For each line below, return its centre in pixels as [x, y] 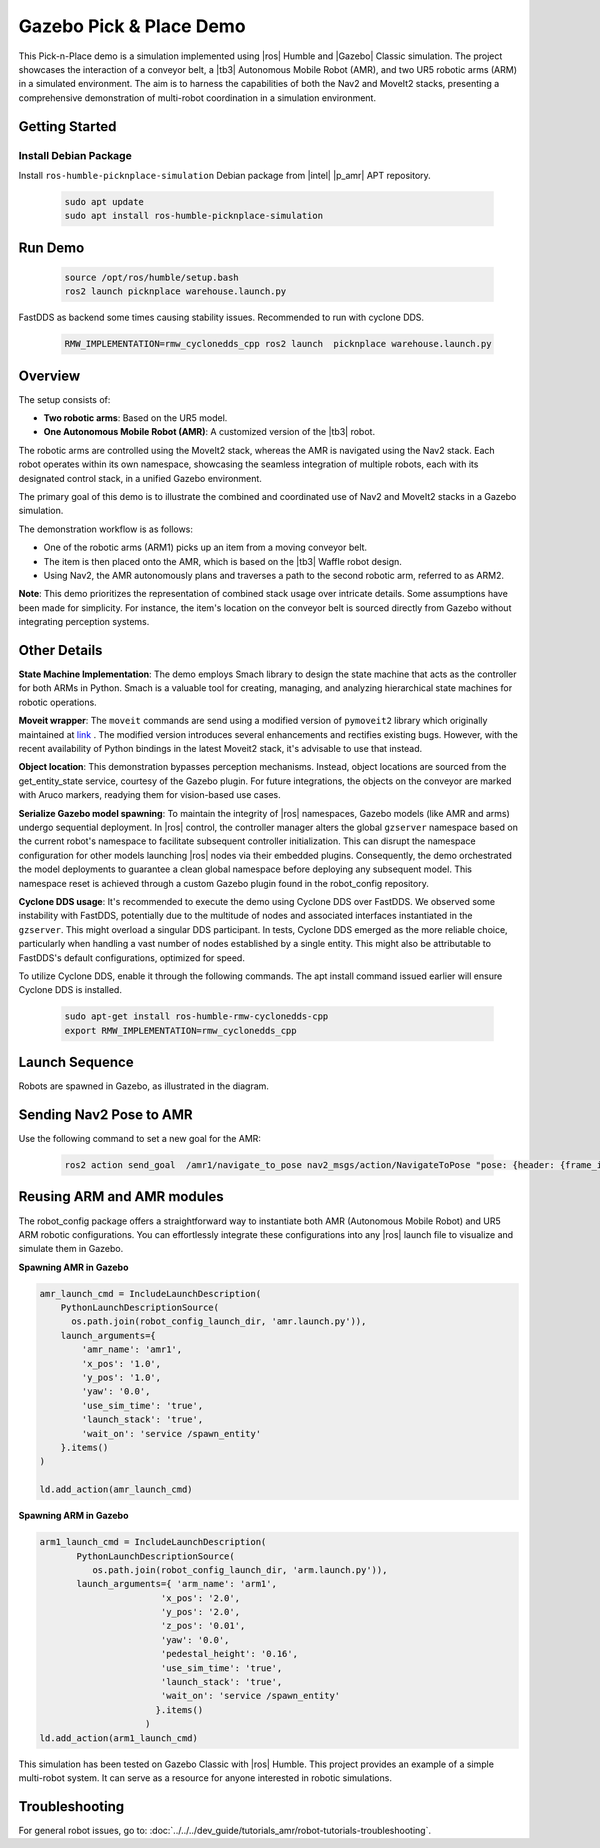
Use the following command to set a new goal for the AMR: [140, 1139]
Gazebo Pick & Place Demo [132, 26]
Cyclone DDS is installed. [70, 990]
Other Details [60, 650]
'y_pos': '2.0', [200, 1612]
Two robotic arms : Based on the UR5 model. [135, 418]
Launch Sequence [76, 1062]
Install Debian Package [75, 155]
